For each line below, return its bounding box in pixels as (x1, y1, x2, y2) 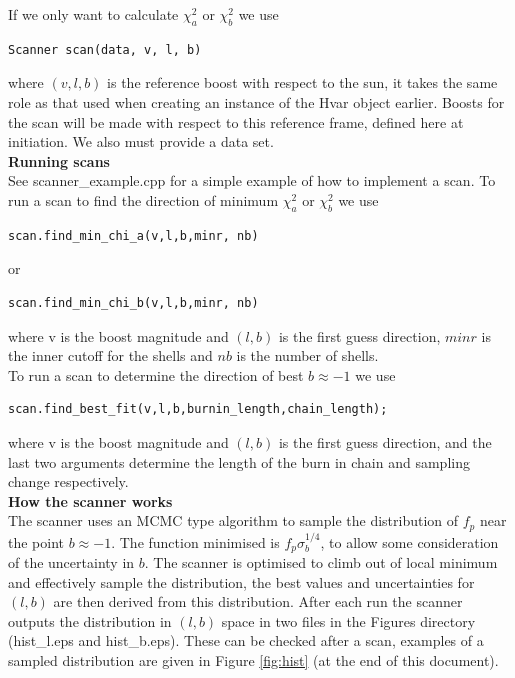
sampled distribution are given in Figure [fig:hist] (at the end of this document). (8, 649, 499, 670)
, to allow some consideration (320, 531, 499, 552)
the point (8, 531, 65, 552)
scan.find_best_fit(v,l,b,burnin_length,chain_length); (8, 402, 388, 417)
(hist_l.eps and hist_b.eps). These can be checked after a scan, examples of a (8, 630, 484, 651)
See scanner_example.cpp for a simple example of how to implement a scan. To (8, 170, 496, 191)
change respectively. (8, 471, 129, 492)
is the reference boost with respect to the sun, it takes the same (107, 72, 498, 93)
